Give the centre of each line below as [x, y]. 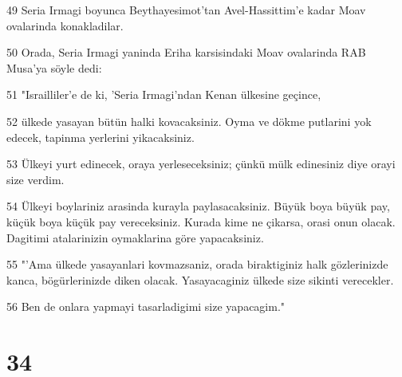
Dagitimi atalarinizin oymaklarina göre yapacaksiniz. [135, 237]
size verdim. [35, 179]
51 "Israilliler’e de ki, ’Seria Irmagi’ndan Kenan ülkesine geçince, [164, 94]
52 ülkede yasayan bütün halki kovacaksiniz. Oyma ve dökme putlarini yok [189, 121]
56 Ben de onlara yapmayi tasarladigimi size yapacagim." [146, 306]
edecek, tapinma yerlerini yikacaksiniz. [100, 137]
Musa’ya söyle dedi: [54, 67]
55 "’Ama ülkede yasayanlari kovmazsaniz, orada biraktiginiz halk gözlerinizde [197, 264]
